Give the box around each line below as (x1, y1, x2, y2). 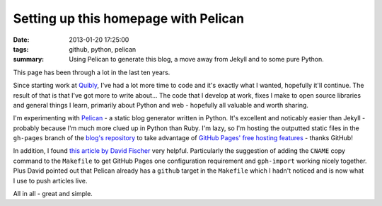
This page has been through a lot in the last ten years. (13, 68, 170, 76)
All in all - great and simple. (13, 190, 93, 198)
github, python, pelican (69, 45, 137, 53)
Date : (13, 35, 30, 44)
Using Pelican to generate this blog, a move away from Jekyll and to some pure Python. (69, 55, 325, 64)
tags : (13, 45, 29, 53)
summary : (13, 55, 45, 64)
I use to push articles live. (13, 176, 88, 185)
